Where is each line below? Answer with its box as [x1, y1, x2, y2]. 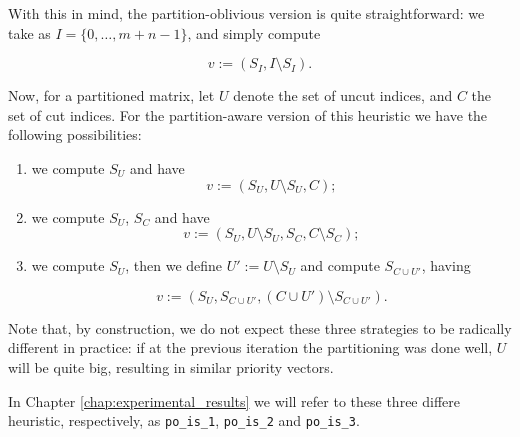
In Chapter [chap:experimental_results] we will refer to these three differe [8, 390, 460, 411]
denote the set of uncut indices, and [233, 85, 453, 106]
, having [421, 255, 471, 276]
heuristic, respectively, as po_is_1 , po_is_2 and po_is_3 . [8, 410, 360, 431]
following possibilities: [8, 124, 142, 145]
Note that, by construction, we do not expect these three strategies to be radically [8, 317, 512, 338]
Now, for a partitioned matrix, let [8, 85, 215, 106]
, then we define [125, 255, 223, 276]
